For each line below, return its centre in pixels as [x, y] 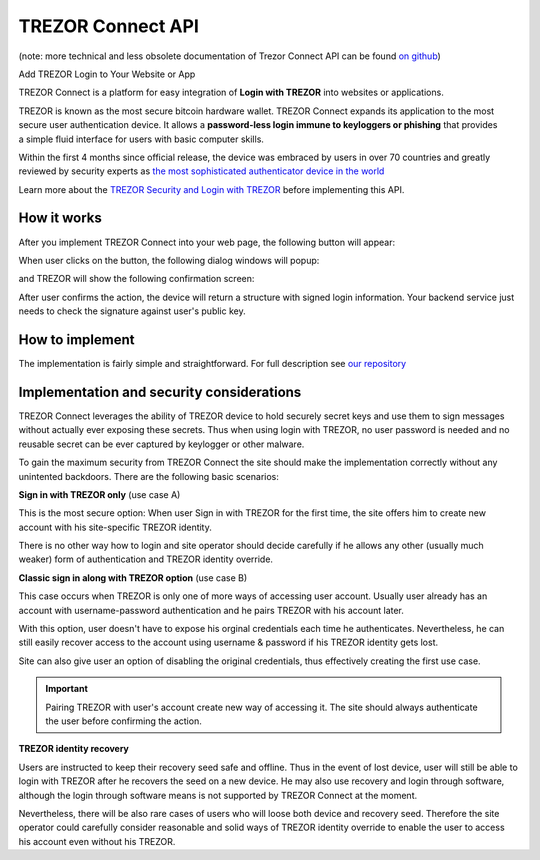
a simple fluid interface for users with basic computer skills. [141, 139]
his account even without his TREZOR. [97, 841]
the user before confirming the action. [123, 721]
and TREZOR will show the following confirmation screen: [136, 279]
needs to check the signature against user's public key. [132, 311]
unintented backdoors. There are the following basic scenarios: [149, 476]
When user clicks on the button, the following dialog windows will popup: [169, 260]
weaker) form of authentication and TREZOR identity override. [146, 559]
